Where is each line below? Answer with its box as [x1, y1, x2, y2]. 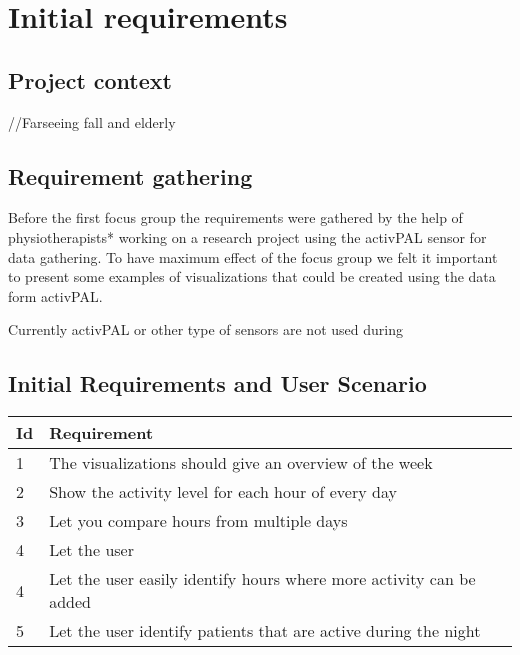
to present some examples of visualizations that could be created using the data [8, 266, 496, 287]
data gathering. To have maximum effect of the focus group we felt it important [8, 246, 498, 267]
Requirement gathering [8, 160, 253, 191]
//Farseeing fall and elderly [8, 111, 176, 132]
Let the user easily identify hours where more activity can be [49, 567, 476, 591]
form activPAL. [8, 285, 103, 306]
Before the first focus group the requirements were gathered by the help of [8, 207, 463, 228]
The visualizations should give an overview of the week [49, 451, 433, 475]
